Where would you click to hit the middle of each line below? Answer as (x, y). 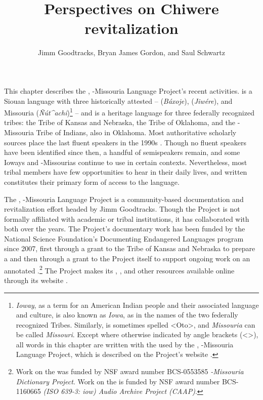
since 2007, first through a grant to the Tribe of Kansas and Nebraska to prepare (130, 248)
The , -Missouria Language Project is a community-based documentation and (124, 199)
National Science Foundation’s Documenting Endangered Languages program (124, 238)
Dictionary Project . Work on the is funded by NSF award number (118, 381)
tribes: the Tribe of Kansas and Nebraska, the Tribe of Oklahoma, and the (120, 122)
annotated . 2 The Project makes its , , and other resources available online (119, 269)
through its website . (36, 280)
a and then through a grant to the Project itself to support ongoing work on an (127, 258)
